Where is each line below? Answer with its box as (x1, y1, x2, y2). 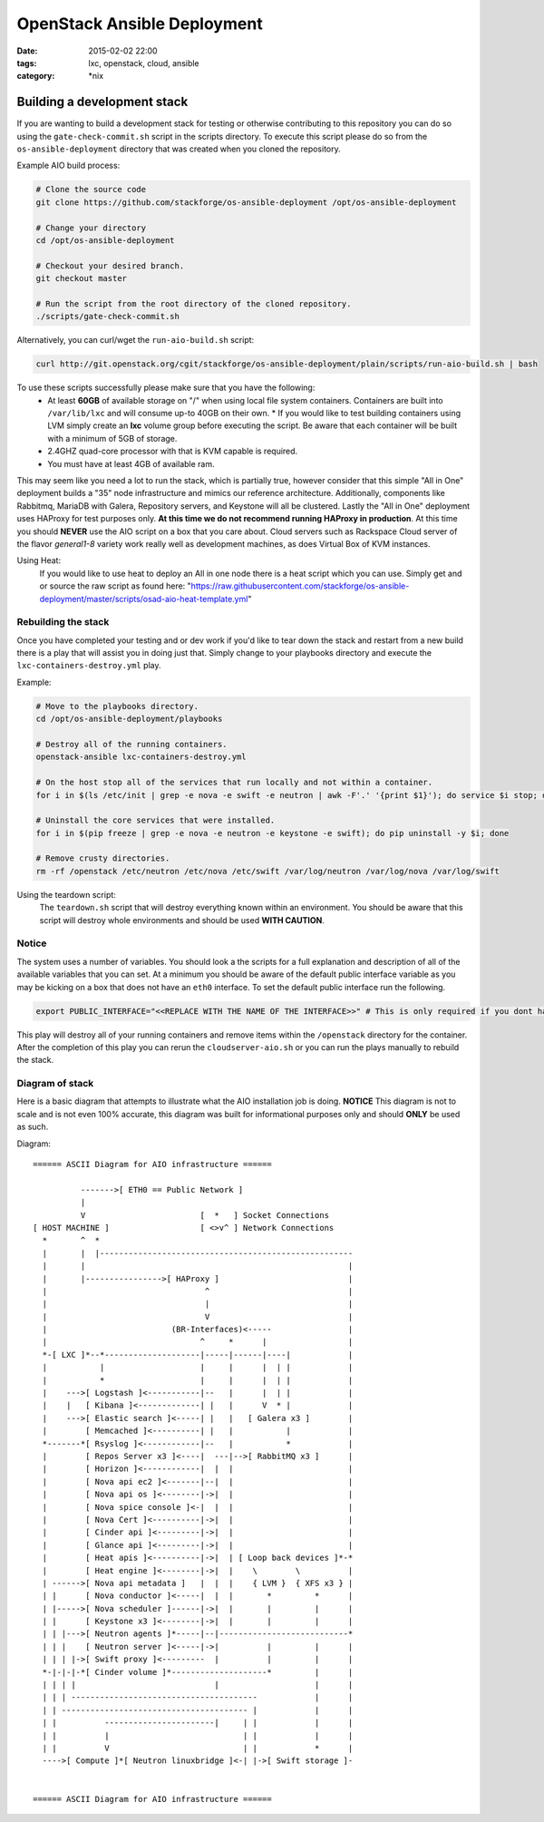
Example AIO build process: (16, 160, 121, 171)
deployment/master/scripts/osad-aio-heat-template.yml (39, 593, 248, 604)
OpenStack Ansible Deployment (16, 14, 263, 34)
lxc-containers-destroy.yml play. (16, 660, 161, 671)
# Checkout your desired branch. (35, 260, 185, 271)
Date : (16, 45, 38, 56)
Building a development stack (16, 94, 189, 110)
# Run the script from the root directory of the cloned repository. (35, 298, 352, 308)
